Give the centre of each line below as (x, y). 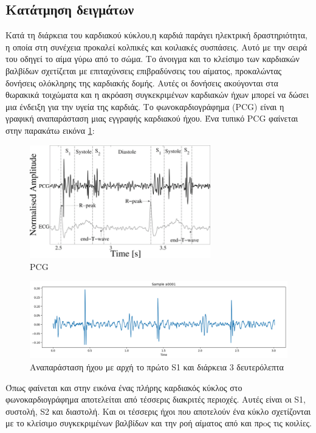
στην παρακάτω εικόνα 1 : (50, 130)
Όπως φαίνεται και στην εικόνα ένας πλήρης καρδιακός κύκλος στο (124, 387)
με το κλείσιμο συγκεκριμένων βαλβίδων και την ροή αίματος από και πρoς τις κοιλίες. (159, 423)
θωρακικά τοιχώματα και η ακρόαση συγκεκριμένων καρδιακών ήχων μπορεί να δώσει (157, 95)
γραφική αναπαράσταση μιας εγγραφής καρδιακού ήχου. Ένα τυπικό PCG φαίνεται (152, 118)
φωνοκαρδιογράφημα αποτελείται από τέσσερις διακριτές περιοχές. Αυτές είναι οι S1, (156, 399)
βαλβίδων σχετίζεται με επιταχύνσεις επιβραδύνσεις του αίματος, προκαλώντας (144, 70)
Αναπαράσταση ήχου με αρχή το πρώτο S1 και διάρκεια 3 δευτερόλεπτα (157, 366)
